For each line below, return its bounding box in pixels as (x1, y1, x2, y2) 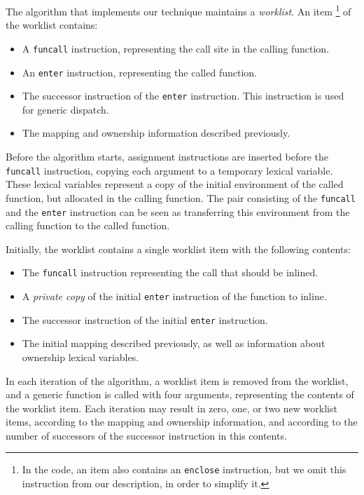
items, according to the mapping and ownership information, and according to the (6, 414, 358, 429)
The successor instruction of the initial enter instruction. (22, 312, 268, 327)
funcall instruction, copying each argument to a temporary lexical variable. (6, 163, 333, 177)
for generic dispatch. (22, 102, 109, 116)
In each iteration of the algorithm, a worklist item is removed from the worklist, (6, 373, 349, 388)
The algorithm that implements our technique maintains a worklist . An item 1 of (6, 2, 351, 18)
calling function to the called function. (6, 218, 170, 233)
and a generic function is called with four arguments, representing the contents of (6, 387, 354, 402)
